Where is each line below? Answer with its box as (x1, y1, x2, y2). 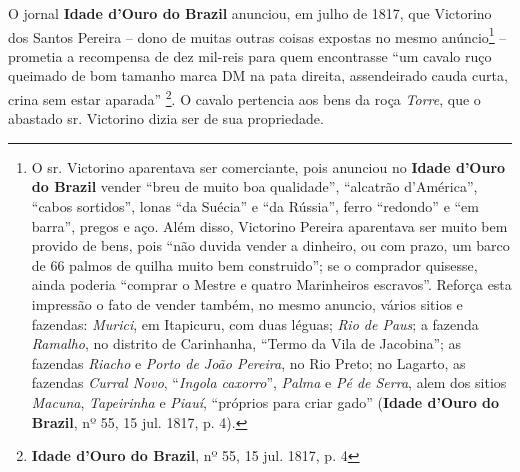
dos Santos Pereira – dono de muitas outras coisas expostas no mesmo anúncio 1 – (8, 23, 507, 47)
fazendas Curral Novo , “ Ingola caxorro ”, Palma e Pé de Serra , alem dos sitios (31, 372, 507, 393)
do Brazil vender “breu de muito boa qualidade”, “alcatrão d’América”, (31, 176, 478, 197)
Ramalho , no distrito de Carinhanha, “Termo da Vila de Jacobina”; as (31, 333, 462, 354)
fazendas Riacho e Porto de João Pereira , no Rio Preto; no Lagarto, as (31, 352, 466, 373)
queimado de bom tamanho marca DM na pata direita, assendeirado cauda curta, (8, 65, 508, 86)
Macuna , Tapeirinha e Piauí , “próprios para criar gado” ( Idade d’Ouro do (31, 392, 500, 412)
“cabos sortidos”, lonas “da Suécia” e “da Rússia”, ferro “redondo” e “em (31, 196, 479, 217)
